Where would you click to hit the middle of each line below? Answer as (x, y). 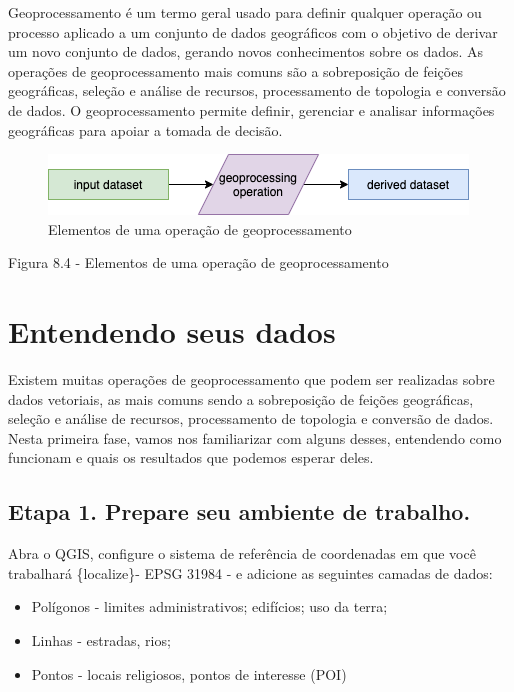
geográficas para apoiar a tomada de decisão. (145, 129)
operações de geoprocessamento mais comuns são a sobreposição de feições (235, 70)
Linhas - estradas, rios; (101, 640)
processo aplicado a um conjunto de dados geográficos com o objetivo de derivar (253, 31)
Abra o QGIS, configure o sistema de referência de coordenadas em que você (242, 553)
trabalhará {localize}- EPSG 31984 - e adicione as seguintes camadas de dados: (250, 572)
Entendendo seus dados (172, 331)
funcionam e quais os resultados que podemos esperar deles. (191, 457)
